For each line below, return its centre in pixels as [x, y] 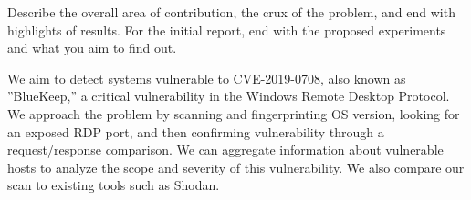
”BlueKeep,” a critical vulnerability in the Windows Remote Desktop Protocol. [229, 96]
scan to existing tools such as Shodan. [114, 185]
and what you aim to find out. [92, 48]
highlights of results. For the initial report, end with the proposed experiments [227, 30]
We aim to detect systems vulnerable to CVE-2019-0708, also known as [207, 78]
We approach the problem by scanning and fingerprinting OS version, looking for [234, 113]
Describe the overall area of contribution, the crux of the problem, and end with [231, 12]
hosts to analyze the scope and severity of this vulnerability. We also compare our [236, 167]
